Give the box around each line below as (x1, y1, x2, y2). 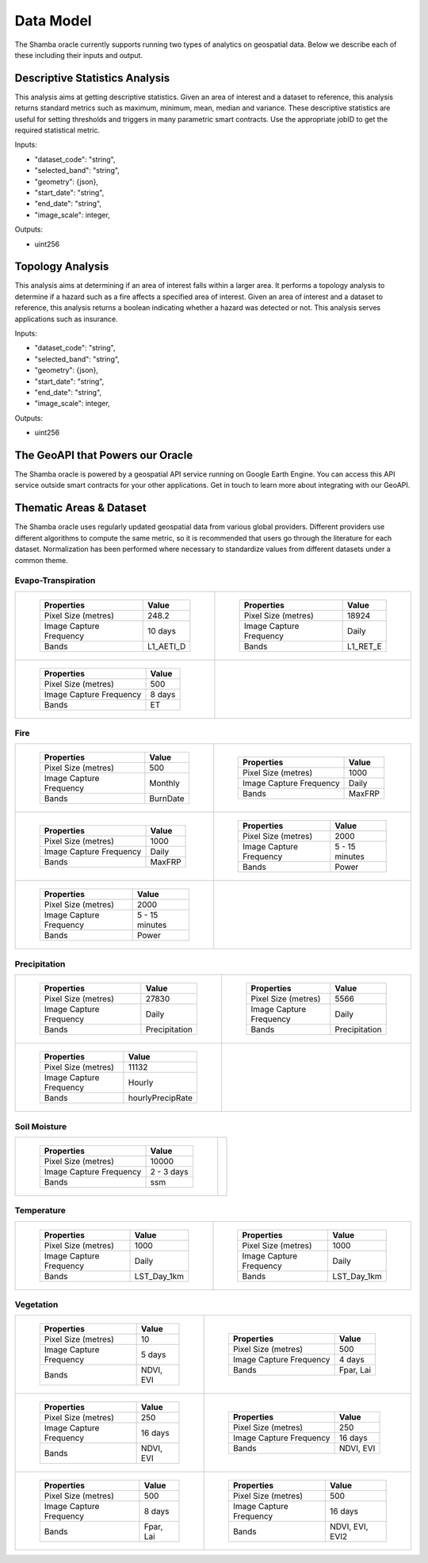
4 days (338, 1354, 365, 1366)
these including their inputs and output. (14, 50, 143, 59)
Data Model (14, 12, 92, 29)
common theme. (14, 555, 69, 565)
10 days (147, 625, 176, 636)
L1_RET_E (347, 641, 382, 652)
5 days (140, 1349, 166, 1360)
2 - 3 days (150, 1166, 189, 1177)
